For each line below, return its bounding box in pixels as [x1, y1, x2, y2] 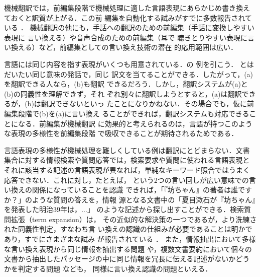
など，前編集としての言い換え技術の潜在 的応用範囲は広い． [39, 42, 238, 52]
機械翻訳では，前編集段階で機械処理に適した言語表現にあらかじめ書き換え [4, 3, 250, 13]
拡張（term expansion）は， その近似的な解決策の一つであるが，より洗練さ [11, 214, 257, 224]
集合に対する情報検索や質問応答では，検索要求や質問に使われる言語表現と [4, 155, 250, 165]
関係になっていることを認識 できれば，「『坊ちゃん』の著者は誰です [32, 184, 252, 195]
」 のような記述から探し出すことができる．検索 [87, 204, 244, 215]
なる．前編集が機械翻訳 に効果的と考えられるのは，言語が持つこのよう [18, 118, 252, 128]
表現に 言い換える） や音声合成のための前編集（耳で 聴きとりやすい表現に [4, 32, 247, 42]
